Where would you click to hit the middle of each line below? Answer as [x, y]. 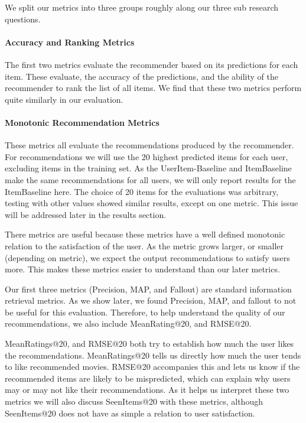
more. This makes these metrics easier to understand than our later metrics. [142, 269]
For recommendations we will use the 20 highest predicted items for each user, [147, 156]
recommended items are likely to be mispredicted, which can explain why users [148, 378]
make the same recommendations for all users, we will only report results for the [150, 179]
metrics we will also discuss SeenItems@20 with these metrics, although [134, 401]
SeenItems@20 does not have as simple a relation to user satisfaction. [130, 413]
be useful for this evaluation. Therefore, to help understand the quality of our [145, 312]
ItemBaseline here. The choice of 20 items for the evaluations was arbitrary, [142, 191]
